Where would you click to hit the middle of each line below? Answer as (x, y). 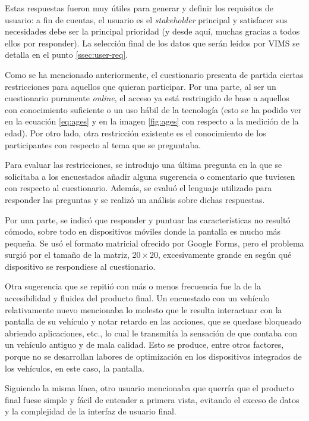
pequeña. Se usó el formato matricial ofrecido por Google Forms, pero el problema (154, 243)
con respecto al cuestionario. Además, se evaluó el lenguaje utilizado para (138, 188)
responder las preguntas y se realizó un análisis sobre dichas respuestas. (135, 199)
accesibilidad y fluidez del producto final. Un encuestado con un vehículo (137, 298)
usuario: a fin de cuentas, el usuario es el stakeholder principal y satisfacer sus (146, 19)
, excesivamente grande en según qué (225, 255)
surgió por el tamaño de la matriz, (67, 255)
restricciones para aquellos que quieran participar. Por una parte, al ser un (141, 86)
